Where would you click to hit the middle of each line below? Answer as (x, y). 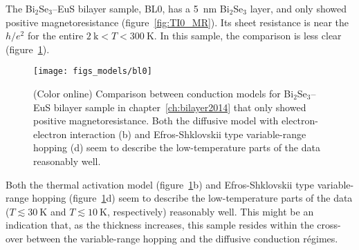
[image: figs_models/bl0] (93, 71)
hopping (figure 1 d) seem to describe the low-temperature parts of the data (192, 198)
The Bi (20, 8)
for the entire (55, 36)
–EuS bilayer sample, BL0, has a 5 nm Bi (141, 8)
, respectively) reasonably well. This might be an (210, 211)
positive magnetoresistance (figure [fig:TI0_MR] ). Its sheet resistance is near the (177, 22)
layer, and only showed (298, 8)
